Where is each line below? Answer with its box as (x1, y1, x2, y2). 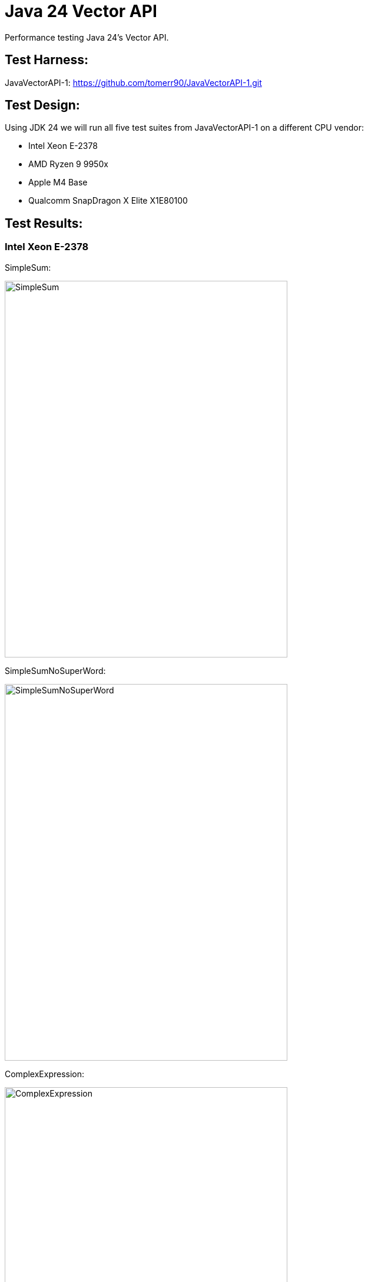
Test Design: (5, 98, 80, 113)
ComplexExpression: (5, 1068, 85, 1079)
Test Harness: (5, 52, 89, 68)
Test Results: (5, 215, 83, 231)
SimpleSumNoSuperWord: (5, 665, 106, 676)
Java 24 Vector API (5, 1, 157, 21)
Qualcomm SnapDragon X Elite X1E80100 (28, 195, 188, 206)
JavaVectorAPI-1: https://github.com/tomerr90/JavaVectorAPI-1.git (5, 77, 262, 88)
